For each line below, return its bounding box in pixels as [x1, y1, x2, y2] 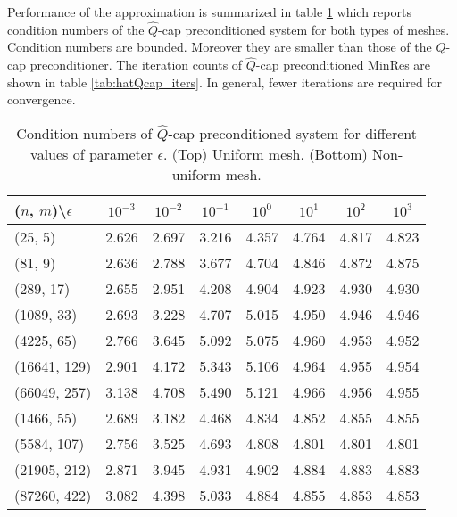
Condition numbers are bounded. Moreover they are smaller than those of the [7, 37, 432, 56]
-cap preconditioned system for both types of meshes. [158, 20, 450, 38]
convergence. [7, 90, 76, 109]
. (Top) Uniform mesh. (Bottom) [162, 144, 368, 164]
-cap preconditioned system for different [168, 123, 418, 144]
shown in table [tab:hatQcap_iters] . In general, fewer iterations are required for [7, 72, 443, 91]
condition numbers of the [7, 20, 145, 38]
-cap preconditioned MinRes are [255, 55, 431, 74]
